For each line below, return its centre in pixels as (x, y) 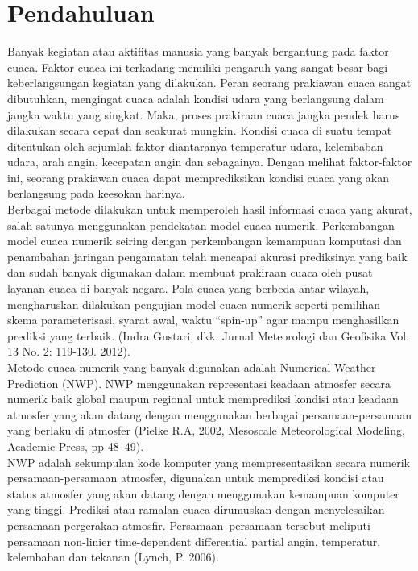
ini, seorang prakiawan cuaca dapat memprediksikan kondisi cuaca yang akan (199, 177)
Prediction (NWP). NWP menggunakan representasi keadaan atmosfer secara (199, 383)
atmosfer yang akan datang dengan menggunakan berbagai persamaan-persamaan (210, 414)
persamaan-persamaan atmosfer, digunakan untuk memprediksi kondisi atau (196, 478)
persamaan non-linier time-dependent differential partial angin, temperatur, (194, 541)
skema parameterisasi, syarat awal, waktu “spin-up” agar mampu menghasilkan (203, 320)
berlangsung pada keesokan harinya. (96, 193)
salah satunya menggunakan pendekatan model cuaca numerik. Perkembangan (201, 225)
